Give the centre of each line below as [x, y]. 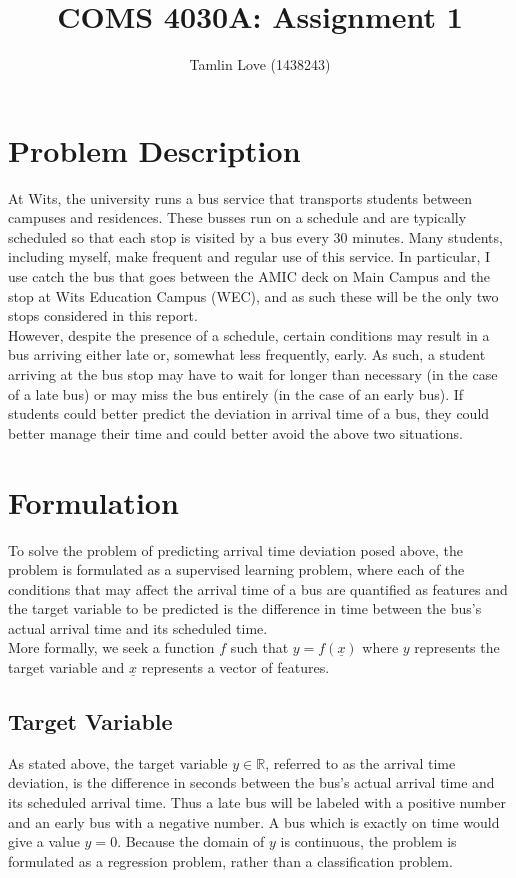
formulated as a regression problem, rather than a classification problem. [230, 860]
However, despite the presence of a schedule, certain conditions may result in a [249, 334]
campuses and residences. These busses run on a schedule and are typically [237, 217]
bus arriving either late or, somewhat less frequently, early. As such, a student [247, 354]
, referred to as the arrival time [360, 762]
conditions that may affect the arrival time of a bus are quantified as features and [258, 588]
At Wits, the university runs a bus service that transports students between [240, 197]
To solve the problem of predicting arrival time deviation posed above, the [235, 549]
